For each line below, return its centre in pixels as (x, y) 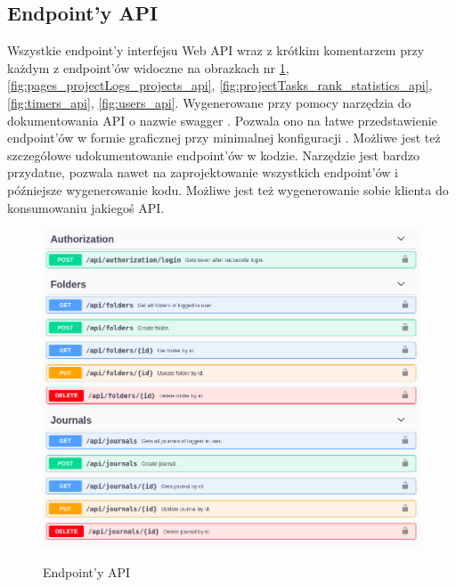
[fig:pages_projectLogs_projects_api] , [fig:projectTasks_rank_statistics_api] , (220, 85)
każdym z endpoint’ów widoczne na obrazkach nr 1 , (148, 67)
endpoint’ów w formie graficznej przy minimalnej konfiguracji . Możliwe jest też (224, 138)
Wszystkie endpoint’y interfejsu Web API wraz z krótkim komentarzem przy (216, 50)
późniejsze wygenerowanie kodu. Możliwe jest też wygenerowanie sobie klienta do (228, 189)
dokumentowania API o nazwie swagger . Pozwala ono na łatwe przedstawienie (222, 120)
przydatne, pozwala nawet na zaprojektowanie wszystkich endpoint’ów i (203, 172)
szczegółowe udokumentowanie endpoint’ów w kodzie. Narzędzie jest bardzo (213, 155)
